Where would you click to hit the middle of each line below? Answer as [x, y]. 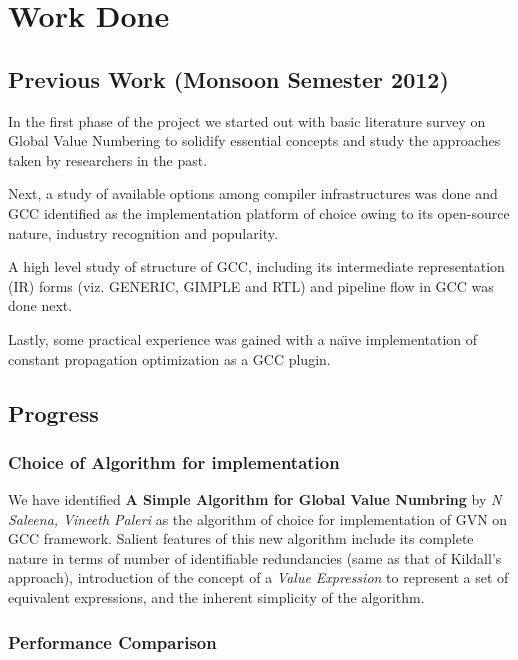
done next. [40, 305]
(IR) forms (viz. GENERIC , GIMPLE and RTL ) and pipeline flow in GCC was [251, 285]
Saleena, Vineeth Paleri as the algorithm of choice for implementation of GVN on [258, 518]
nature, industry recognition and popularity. [143, 232]
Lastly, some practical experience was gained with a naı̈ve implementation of [243, 338]
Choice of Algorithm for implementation [174, 461]
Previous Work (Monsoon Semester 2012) [228, 78]
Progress [53, 412]
